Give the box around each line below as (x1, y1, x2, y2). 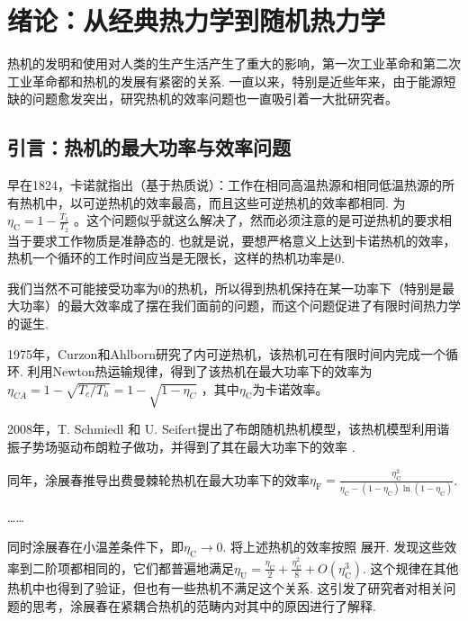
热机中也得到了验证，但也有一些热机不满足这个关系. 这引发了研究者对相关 (7, 578, 444, 597)
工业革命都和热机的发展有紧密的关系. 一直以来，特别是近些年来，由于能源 (7, 71, 444, 90)
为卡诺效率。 (252, 379, 328, 398)
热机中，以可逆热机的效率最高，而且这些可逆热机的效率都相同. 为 (19, 193, 406, 211)
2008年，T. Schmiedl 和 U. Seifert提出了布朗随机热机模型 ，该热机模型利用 (7, 419, 437, 438)
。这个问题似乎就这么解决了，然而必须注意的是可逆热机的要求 (74, 211, 440, 229)
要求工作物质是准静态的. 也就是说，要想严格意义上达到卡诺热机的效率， (31, 230, 456, 249)
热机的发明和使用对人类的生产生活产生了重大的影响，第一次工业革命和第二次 (7, 54, 461, 73)
